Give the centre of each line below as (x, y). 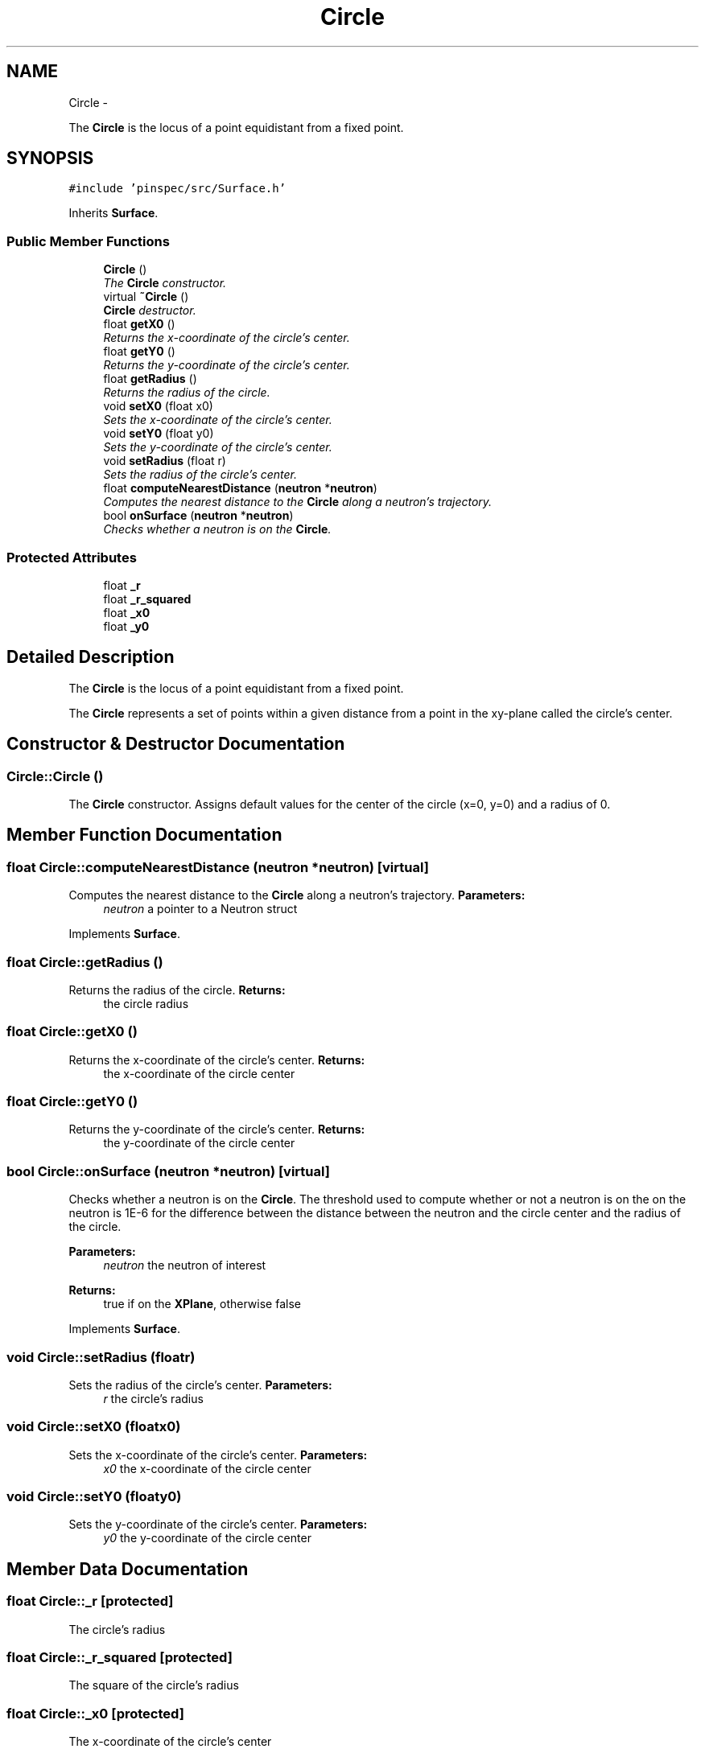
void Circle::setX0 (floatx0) (94, 1427)
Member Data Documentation (128, 1569)
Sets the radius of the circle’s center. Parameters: (200, 1385)
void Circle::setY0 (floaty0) (94, 1497)
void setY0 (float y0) (159, 434)
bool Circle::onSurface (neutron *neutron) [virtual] (168, 1171)
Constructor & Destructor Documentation (176, 744)
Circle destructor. (150, 311)
